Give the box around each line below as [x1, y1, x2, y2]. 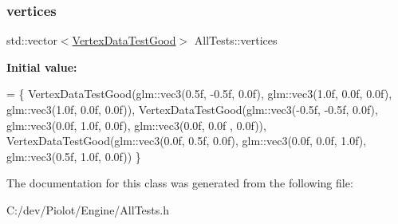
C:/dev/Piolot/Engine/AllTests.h [6, 201, 169, 218]
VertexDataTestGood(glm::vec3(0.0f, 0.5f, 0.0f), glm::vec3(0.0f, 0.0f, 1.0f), [6, 132, 367, 149]
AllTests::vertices [194, 32, 278, 49]
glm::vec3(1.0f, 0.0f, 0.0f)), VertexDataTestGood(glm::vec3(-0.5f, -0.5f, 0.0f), [6, 101, 378, 117]
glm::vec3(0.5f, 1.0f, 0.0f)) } [6, 147, 141, 164]
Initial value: [6, 58, 77, 75]
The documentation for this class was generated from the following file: [6, 175, 353, 191]
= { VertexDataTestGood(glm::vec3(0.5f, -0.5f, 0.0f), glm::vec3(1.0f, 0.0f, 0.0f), [6, 85, 392, 102]
